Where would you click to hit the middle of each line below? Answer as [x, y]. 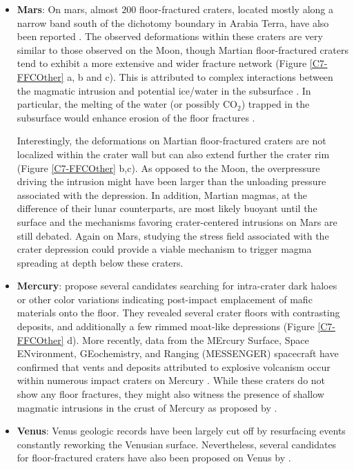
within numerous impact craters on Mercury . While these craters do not [171, 380]
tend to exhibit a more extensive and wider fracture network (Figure [162, 63]
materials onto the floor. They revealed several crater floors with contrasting [178, 313]
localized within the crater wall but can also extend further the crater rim [173, 154]
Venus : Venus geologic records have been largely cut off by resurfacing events [181, 431]
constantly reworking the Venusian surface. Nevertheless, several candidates [177, 444]
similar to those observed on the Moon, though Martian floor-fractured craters [183, 49]
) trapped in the [275, 104]
